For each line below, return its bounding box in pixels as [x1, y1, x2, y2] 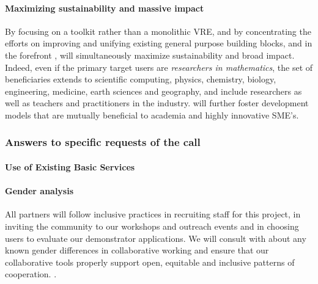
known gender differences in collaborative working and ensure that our [5, 244, 269, 257]
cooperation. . [5, 268, 57, 280]
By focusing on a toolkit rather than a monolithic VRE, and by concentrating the [5, 24, 311, 37]
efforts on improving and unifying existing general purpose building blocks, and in [5, 37, 312, 49]
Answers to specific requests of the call [5, 134, 201, 150]
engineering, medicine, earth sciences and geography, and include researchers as [5, 84, 302, 97]
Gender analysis [5, 184, 74, 197]
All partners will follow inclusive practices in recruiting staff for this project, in [5, 208, 301, 220]
